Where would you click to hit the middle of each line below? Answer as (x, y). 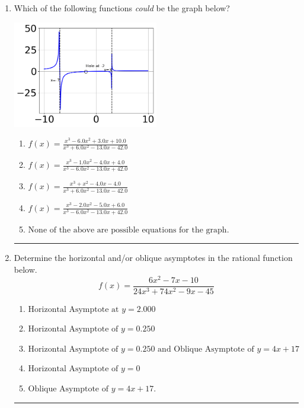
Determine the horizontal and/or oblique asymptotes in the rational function (153, 258)
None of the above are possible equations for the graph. (129, 230)
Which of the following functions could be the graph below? (122, 8)
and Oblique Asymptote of (206, 349)
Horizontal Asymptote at (73, 309)
